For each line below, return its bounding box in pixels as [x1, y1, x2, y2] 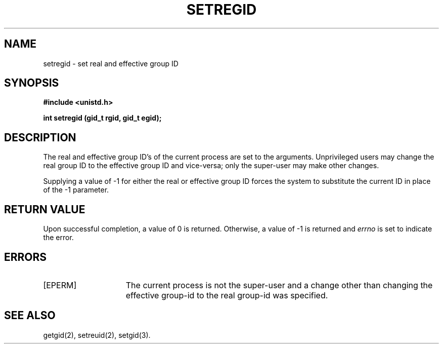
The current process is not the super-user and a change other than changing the [125, 280, 433, 290]
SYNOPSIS [4, 76, 59, 90]
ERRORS [4, 250, 47, 263]
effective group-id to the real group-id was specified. [125, 290, 328, 300]
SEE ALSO [4, 309, 56, 322]
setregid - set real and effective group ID [43, 59, 179, 68]
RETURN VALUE [4, 203, 85, 216]
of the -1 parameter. [43, 185, 109, 195]
